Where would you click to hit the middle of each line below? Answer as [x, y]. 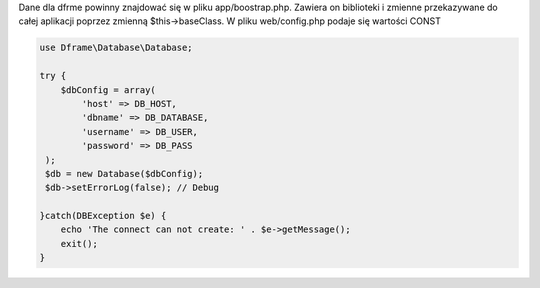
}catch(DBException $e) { [103, 216]
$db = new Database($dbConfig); [124, 173]
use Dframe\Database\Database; [116, 48]
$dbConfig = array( [108, 89]
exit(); [79, 243]
